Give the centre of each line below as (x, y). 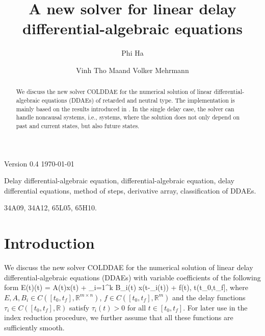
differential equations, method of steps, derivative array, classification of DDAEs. (130, 190)
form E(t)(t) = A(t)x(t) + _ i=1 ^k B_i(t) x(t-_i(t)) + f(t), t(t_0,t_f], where (126, 287)
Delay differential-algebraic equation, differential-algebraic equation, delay (119, 181)
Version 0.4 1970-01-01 (39, 163)
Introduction (49, 243)
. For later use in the (215, 307)
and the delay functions (209, 297)
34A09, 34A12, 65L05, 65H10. (50, 208)
